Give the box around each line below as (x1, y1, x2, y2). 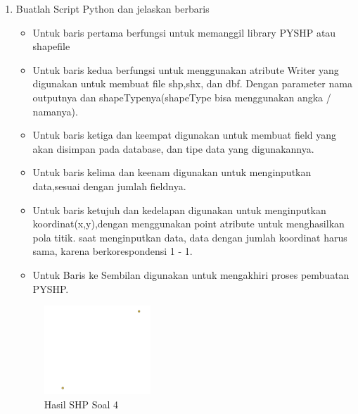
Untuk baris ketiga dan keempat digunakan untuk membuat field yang (32, 127, 337, 142)
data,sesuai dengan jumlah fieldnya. (32, 178, 186, 193)
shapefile (32, 39, 70, 54)
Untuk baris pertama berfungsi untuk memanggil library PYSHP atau (32, 25, 336, 39)
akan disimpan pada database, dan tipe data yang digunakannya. (32, 141, 314, 156)
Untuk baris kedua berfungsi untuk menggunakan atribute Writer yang (32, 62, 339, 77)
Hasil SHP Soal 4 (44, 396, 119, 411)
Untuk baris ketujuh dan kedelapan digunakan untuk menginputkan (32, 202, 326, 217)
